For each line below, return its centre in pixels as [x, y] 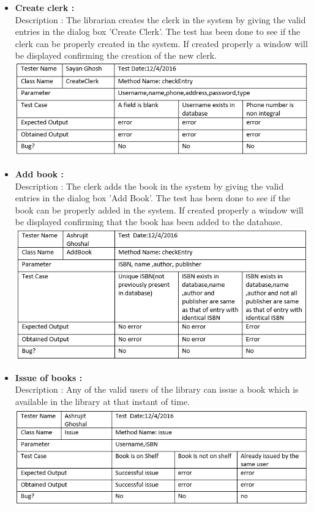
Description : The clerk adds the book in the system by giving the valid [149, 186]
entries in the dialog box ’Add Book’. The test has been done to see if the [153, 198]
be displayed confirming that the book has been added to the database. [149, 222]
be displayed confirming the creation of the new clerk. [116, 55]
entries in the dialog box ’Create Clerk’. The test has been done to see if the [158, 32]
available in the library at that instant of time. [103, 401]
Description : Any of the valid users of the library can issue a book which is [157, 389]
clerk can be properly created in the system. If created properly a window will [161, 43]
